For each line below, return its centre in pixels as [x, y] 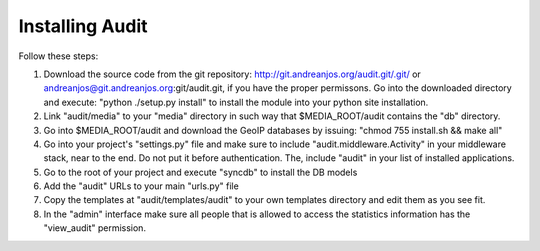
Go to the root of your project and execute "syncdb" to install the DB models [200, 172]
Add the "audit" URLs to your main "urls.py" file [141, 186]
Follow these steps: [58, 56]
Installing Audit [83, 26]
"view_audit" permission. [95, 228]
